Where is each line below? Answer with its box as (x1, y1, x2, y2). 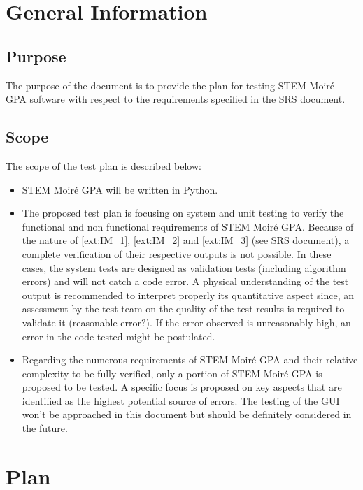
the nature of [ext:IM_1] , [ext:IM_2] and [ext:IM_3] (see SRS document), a (22, 233, 350, 247)
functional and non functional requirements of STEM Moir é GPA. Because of (22, 219, 354, 233)
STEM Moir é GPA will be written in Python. (22, 182, 218, 196)
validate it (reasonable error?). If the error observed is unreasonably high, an (22, 315, 351, 329)
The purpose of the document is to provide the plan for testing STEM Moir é (6, 78, 334, 92)
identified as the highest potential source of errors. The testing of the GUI (22, 393, 340, 408)
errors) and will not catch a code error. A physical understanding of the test (22, 274, 349, 289)
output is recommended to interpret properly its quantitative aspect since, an (22, 287, 354, 302)
